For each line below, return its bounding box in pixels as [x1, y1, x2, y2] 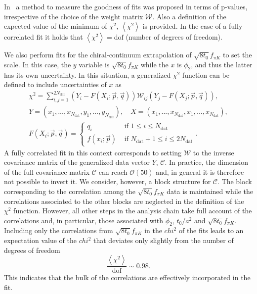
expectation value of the [4, 235, 77, 245]
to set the [222, 49, 252, 60]
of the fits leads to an [178, 225, 244, 236]
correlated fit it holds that [4, 32, 83, 42]
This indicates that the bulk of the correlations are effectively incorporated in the [4, 272, 251, 283]
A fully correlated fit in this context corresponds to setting [4, 147, 182, 157]
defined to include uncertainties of [4, 79, 107, 90]
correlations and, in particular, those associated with [4, 215, 164, 225]
